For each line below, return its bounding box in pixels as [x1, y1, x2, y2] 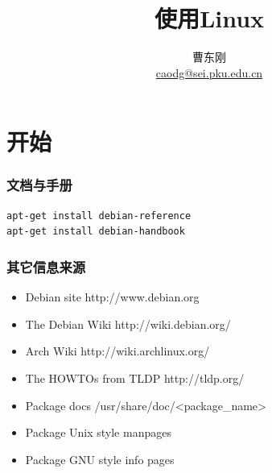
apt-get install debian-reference [6, 210, 192, 222]
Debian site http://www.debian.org [25, 288, 200, 305]
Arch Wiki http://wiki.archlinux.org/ [25, 342, 210, 359]
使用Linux [154, 2, 265, 35]
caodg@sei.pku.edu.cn [155, 64, 263, 81]
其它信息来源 [6, 256, 86, 276]
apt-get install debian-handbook [6, 226, 185, 238]
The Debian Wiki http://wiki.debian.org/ [25, 315, 231, 332]
